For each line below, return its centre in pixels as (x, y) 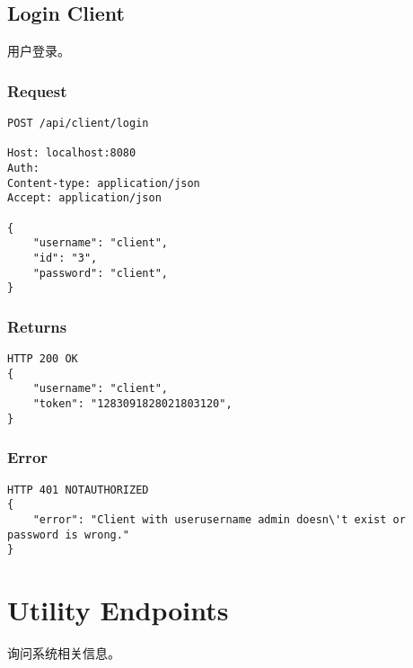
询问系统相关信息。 (64, 653)
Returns (37, 326)
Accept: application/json (84, 198)
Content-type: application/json (104, 183)
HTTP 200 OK (43, 359)
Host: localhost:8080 (72, 153)
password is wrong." (69, 534)
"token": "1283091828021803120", (132, 404)
